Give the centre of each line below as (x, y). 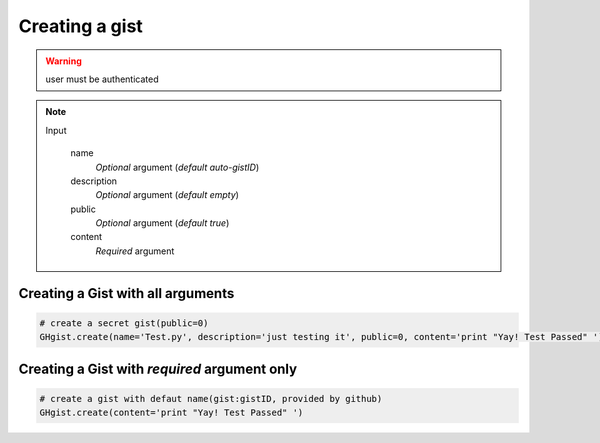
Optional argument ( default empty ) (167, 195)
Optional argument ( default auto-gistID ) (177, 167)
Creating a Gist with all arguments (126, 293)
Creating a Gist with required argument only (158, 368)
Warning (63, 61)
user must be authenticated (102, 79)
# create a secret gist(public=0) (124, 323)
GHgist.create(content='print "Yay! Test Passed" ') (171, 413)
